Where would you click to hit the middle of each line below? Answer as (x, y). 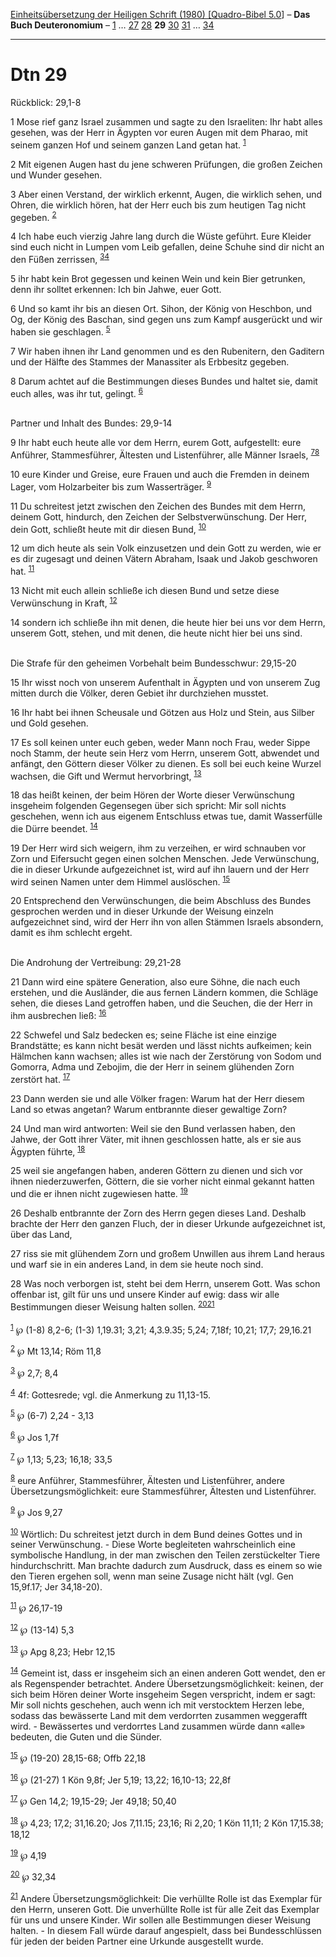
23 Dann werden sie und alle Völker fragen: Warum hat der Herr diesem (157, 1098)
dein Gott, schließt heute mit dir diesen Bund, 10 (108, 528)
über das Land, (41, 1235)
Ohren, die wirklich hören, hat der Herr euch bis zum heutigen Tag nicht (158, 205)
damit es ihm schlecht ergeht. (71, 933)
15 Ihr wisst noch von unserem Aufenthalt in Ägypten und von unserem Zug (165, 682)
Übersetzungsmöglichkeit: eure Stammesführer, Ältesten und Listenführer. (163, 1491)
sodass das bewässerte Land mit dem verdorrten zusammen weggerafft (159, 1715)
